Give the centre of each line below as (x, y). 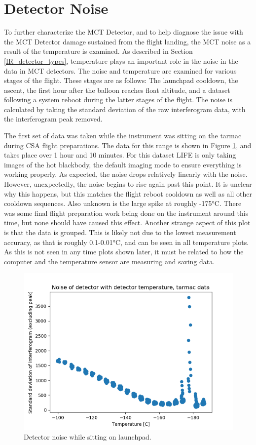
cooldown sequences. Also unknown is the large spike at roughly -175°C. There (123, 203)
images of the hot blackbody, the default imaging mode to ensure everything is (123, 164)
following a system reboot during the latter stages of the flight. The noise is (118, 100)
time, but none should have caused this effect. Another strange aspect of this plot (127, 222)
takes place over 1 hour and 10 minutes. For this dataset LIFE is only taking (120, 155)
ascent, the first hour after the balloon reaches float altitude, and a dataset (117, 90)
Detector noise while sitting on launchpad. (88, 436)
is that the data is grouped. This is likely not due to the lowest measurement (120, 232)
